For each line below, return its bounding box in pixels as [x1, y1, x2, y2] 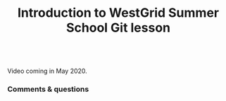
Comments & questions [7, 84, 89, 94]
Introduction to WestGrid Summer [17, 5, 220, 21]
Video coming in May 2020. [7, 67, 88, 75]
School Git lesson [65, 20, 171, 36]
